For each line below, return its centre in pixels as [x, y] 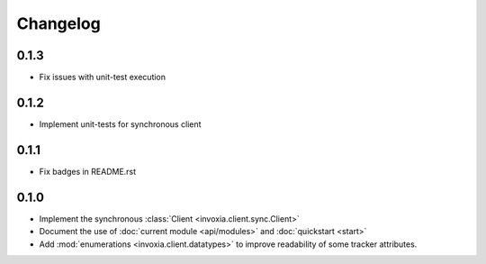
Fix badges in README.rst [88, 171]
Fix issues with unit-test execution [103, 77]
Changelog [58, 23]
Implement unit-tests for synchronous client [120, 124]
